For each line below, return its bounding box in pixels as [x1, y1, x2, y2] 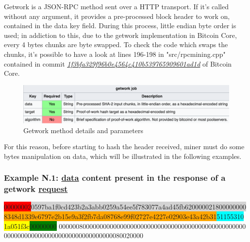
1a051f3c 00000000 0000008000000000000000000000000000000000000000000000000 [4, 221, 246, 231]
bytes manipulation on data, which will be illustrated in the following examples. [4, 151, 242, 161]
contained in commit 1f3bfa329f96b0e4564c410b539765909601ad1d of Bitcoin [4, 58, 232, 69]
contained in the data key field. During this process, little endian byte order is [4, 20, 236, 31]
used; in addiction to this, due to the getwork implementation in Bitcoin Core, [4, 30, 237, 40]
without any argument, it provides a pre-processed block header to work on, [4, 11, 230, 21]
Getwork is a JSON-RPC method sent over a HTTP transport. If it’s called [4, 1, 229, 11]
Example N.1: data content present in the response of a [4, 172, 226, 184]
